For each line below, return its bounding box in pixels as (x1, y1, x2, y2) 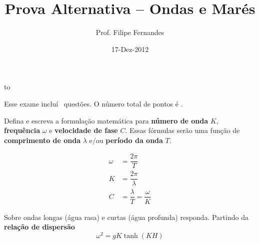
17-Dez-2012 (111, 43, 149, 54)
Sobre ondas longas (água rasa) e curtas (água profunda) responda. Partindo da (4, 211, 248, 222)
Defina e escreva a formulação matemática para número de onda (4, 115, 208, 125)
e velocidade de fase (49, 125, 118, 135)
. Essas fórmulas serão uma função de (125, 125, 240, 135)
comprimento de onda (4, 134, 81, 145)
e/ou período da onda (89, 134, 163, 145)
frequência (4, 125, 40, 135)
